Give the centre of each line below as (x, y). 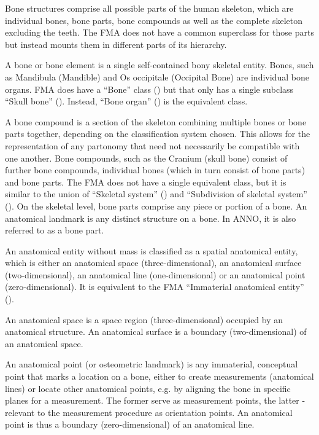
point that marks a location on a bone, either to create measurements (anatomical (159, 376)
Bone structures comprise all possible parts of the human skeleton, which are (149, 8)
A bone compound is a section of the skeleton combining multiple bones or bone (156, 121)
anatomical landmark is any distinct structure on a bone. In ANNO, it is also (151, 218)
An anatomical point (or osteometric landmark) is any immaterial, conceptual (152, 364)
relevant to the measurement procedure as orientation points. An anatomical (149, 412)
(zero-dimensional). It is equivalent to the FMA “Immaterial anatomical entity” (155, 287)
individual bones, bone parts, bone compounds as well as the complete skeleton (154, 20)
